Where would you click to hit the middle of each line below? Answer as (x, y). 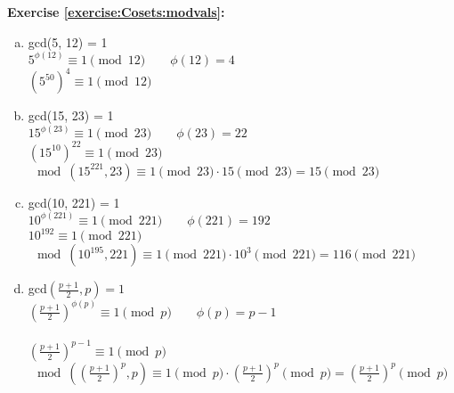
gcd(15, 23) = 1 (71, 115)
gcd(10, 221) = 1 (74, 202)
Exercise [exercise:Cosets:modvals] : (116, 12)
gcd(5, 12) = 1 (68, 41)
